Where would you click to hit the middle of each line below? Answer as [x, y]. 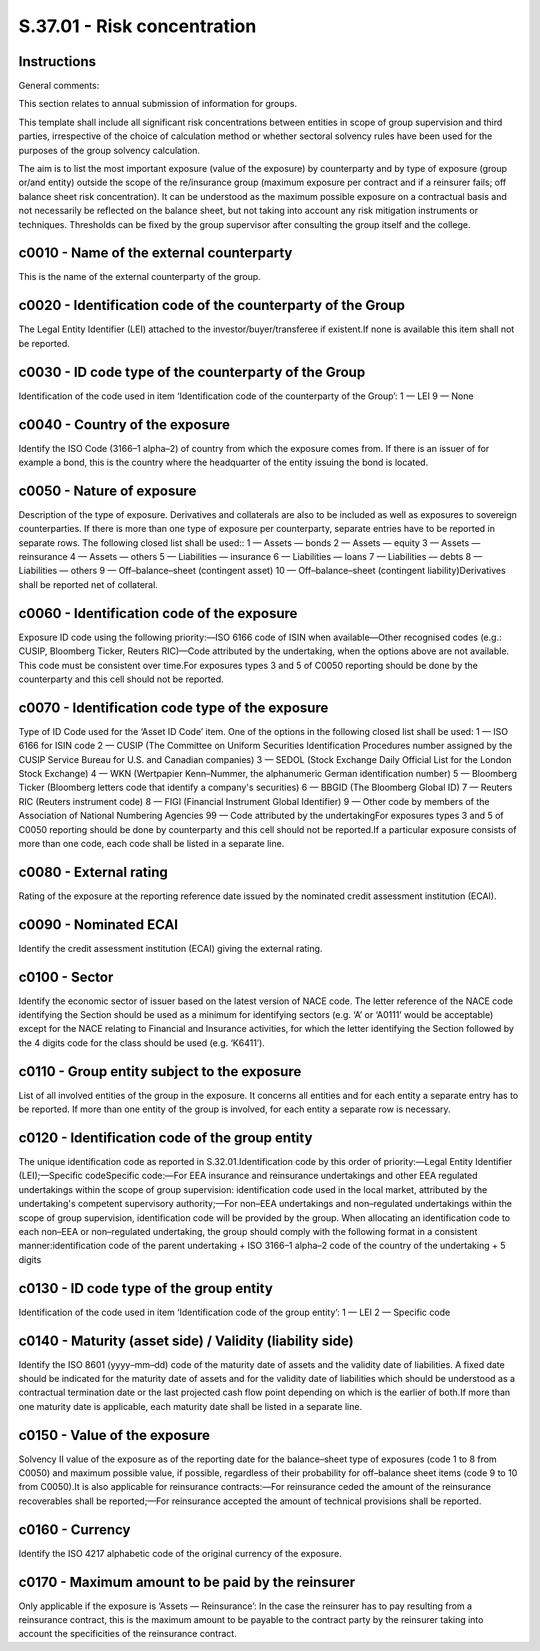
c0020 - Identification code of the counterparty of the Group [211, 305]
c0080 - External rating [93, 871]
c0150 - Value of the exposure [114, 1435]
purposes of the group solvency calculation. [109, 150]
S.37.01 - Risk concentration [137, 26]
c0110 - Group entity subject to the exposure [160, 1071]
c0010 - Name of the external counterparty [155, 253]
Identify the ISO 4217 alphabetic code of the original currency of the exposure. [180, 1553]
